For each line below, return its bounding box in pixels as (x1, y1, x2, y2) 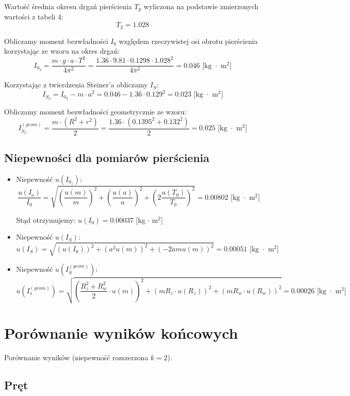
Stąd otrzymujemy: (16, 214, 76, 225)
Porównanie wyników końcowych (4, 322, 238, 343)
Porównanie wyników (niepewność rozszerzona (4, 352, 148, 362)
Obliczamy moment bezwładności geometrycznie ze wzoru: (4, 106, 187, 117)
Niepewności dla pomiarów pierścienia (4, 150, 210, 166)
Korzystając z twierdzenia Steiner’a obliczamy (4, 79, 148, 90)
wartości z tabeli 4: (4, 11, 63, 22)
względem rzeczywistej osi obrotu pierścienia (119, 35, 258, 46)
